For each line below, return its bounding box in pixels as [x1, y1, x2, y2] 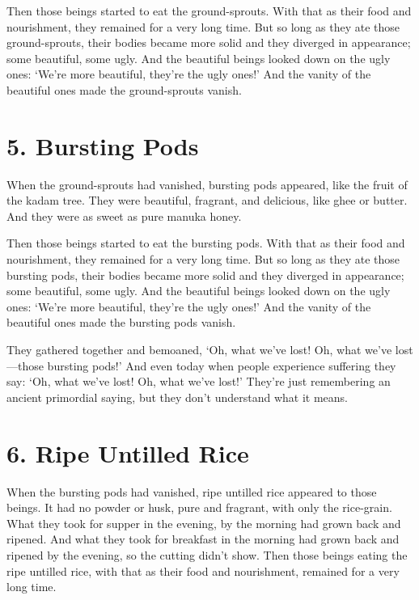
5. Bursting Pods [6, 129, 199, 162]
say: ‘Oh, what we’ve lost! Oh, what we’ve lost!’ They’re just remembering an [6, 373, 391, 390]
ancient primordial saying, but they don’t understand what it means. [6, 388, 348, 405]
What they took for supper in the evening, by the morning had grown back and [6, 514, 401, 531]
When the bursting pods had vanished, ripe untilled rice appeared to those [6, 483, 377, 500]
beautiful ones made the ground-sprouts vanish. [6, 81, 242, 98]
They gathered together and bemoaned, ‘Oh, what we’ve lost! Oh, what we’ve [6, 341, 392, 358]
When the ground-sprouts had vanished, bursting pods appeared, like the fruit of [6, 175, 408, 192]
